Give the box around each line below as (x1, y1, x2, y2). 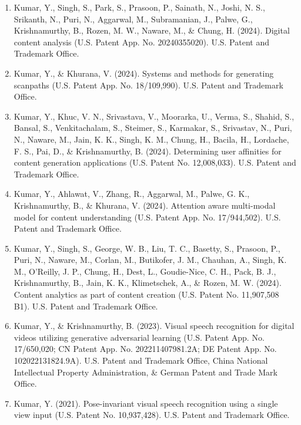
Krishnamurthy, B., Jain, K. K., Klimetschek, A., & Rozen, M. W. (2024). (14, 276, 282, 289)
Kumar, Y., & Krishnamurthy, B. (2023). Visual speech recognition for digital (14, 319, 295, 332)
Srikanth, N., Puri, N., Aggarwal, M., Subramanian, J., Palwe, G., (14, 12, 253, 25)
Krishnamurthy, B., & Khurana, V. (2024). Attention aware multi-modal (14, 199, 276, 211)
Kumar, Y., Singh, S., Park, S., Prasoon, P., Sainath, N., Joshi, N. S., (14, 1, 265, 13)
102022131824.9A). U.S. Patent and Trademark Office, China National (14, 354, 268, 367)
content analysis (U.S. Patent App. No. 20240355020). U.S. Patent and (14, 35, 269, 48)
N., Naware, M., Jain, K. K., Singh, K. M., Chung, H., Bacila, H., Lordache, (14, 133, 289, 145)
